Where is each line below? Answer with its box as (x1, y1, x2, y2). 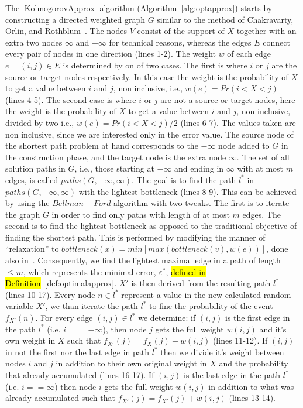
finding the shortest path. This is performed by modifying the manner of (5, 231, 266, 243)
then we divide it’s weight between (160, 345, 284, 358)
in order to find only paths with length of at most (51, 208, 230, 220)
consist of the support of (137, 25, 225, 37)
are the (271, 59, 297, 71)
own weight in (5, 334, 56, 347)
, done (266, 242, 288, 255)
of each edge (227, 47, 271, 60)
